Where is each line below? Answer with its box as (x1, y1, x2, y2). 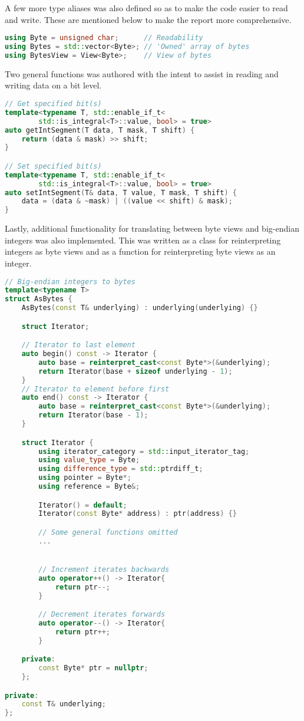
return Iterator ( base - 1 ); (38, 411, 148, 420)
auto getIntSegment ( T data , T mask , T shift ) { (5, 126, 195, 134)
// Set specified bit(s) (5, 162, 102, 170)
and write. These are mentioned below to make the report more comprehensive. (5, 13, 292, 25)
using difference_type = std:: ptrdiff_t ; (38, 465, 203, 473)
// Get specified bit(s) (5, 100, 102, 108)
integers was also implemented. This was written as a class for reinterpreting (5, 233, 281, 246)
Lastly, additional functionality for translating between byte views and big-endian (5, 222, 299, 235)
